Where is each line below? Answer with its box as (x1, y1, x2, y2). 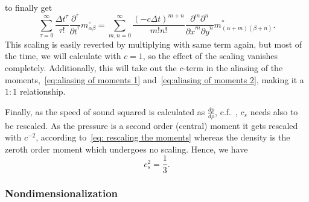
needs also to (250, 105, 298, 118)
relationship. (19, 85, 66, 98)
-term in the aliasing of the (183, 62, 283, 74)
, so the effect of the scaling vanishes (142, 49, 278, 62)
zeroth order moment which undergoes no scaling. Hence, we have (5, 142, 248, 155)
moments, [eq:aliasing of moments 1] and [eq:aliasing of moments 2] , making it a (5, 73, 304, 86)
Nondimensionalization (5, 186, 118, 201)
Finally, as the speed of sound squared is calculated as (5, 105, 205, 118)
